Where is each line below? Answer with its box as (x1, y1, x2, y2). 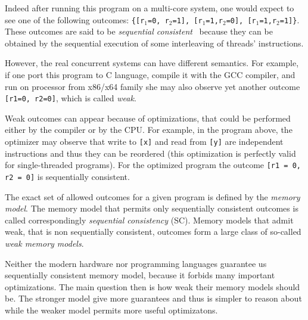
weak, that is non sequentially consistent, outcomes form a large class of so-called (5, 225, 301, 238)
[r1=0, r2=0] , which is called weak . (5, 92, 136, 104)
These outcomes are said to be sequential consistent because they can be (5, 25, 273, 38)
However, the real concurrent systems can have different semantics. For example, (5, 57, 299, 69)
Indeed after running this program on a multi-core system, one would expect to (5, 2, 294, 14)
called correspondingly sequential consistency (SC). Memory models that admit (5, 213, 294, 226)
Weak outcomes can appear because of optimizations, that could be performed (5, 111, 291, 124)
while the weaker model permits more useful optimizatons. (5, 303, 218, 316)
